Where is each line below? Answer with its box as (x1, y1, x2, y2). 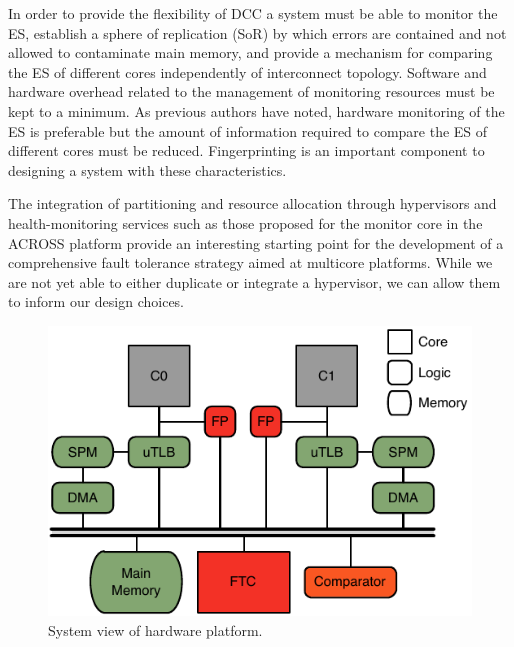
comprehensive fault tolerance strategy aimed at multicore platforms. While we (8, 252, 493, 273)
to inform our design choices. (8, 291, 185, 312)
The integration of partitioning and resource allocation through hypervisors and (8, 193, 497, 214)
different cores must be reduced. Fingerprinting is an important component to (8, 140, 485, 161)
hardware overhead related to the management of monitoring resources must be (8, 81, 495, 102)
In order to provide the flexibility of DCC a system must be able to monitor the (8, 3, 498, 23)
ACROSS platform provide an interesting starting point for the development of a (8, 232, 504, 253)
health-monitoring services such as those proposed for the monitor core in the (8, 212, 483, 233)
